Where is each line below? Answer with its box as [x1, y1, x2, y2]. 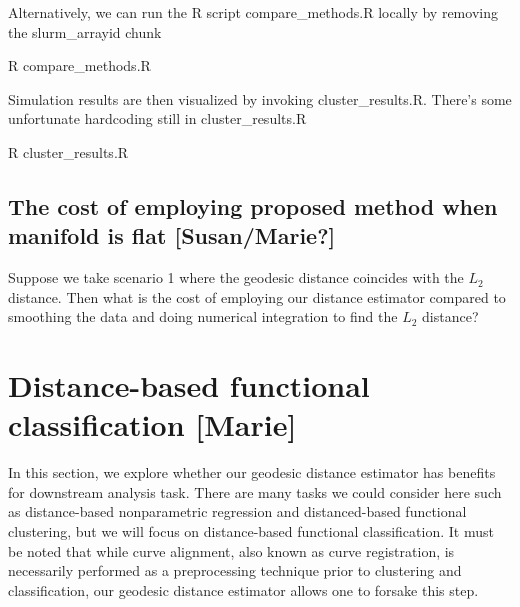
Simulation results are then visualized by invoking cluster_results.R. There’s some [8, 88, 512, 109]
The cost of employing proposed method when [8, 190, 498, 221]
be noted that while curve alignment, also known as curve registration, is [8, 540, 455, 561]
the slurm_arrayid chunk [8, 21, 162, 42]
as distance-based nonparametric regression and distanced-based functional [8, 501, 467, 522]
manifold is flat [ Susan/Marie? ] [8, 220, 336, 251]
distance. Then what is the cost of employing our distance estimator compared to [8, 286, 506, 307]
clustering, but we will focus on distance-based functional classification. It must [8, 521, 494, 542]
